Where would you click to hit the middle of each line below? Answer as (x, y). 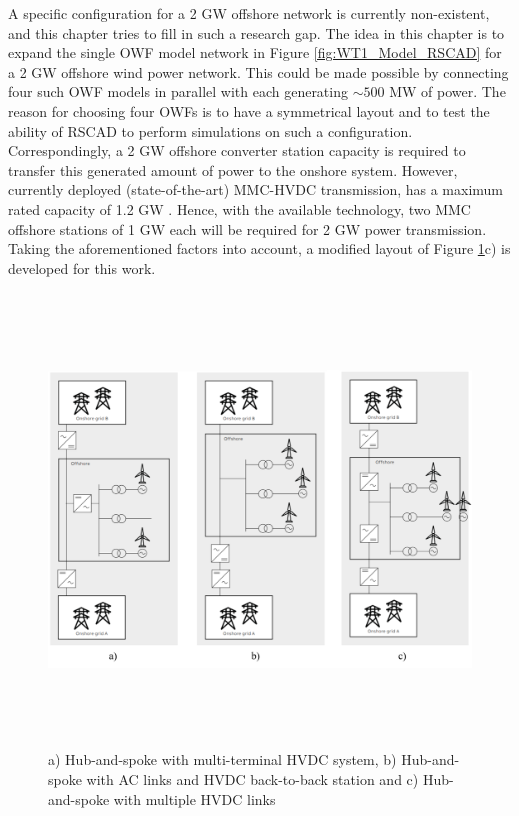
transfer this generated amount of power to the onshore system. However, (233, 169)
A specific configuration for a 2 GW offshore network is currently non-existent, (249, 13)
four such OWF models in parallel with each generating (178, 91)
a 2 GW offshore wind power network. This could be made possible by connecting (258, 71)
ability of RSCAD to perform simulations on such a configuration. (210, 130)
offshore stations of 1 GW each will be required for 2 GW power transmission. (247, 228)
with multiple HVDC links (194, 798)
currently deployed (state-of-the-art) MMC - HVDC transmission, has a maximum (256, 189)
